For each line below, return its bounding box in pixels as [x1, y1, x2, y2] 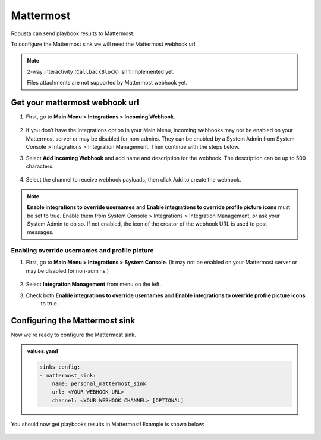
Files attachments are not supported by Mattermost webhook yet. [27, 79, 188, 86]
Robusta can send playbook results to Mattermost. [11, 30, 135, 37]
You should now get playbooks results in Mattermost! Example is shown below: [11, 420, 205, 427]
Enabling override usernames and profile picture [11, 246, 154, 255]
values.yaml [27, 348, 58, 355]
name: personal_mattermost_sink [52, 380, 147, 387]
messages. [27, 229, 54, 236]
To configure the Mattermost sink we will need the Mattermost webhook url [11, 40, 196, 48]
